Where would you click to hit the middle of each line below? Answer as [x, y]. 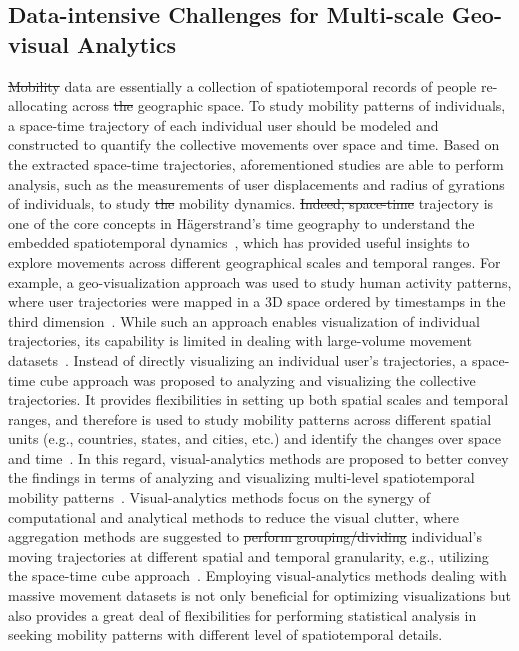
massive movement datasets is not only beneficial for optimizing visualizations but [260, 595]
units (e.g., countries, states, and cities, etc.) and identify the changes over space [254, 438]
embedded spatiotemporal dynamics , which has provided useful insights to [239, 242]
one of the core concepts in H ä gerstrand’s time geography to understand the [241, 222]
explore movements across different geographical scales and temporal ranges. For [254, 261]
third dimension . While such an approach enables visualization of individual [244, 320]
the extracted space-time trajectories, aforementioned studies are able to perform [256, 163]
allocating [38, 105]
